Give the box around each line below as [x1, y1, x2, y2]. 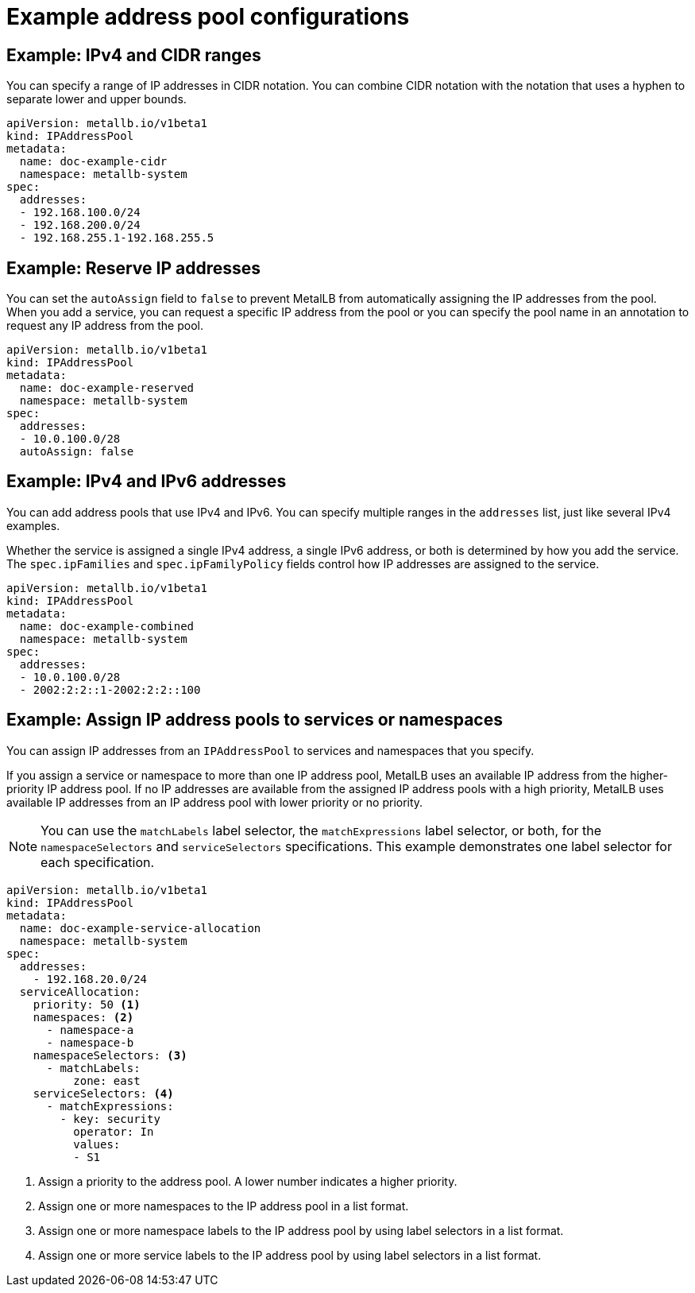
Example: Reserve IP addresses [6, 257, 261, 278]
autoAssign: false [19, 445, 134, 459]
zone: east [73, 1074, 141, 1087]
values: [73, 1137, 121, 1151]
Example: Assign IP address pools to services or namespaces [6, 710, 503, 730]
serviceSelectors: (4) [33, 1086, 174, 1100]
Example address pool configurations [6, 3, 410, 30]
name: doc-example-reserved [19, 381, 195, 395]
